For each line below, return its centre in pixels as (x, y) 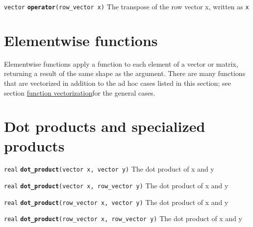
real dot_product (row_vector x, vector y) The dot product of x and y (116, 202)
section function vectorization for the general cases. (80, 92)
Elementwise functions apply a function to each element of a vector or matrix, (121, 63)
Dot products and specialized (105, 126)
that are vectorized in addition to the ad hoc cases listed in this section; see (117, 83)
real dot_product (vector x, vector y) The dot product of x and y (109, 169)
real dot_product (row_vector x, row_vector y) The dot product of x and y (123, 218)
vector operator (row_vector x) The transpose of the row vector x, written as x (126, 6)
